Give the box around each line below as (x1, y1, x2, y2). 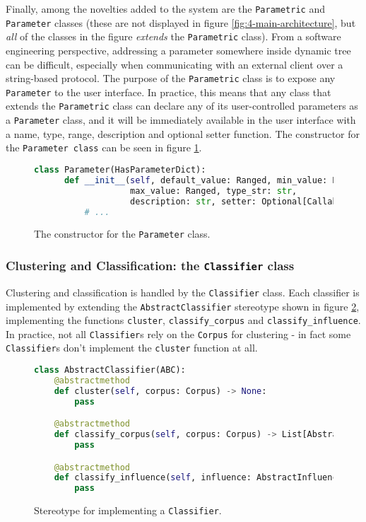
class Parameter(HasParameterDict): (34, 165, 206, 175)
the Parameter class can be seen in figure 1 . (6, 140, 202, 155)
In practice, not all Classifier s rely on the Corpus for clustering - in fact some (6, 326, 351, 341)
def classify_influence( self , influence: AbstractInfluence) (54, 472, 348, 483)
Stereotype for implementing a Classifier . (34, 503, 222, 518)
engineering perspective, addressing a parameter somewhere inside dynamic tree (6, 42, 351, 57)
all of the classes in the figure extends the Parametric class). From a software (6, 29, 341, 44)
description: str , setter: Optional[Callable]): (130, 196, 363, 207)
